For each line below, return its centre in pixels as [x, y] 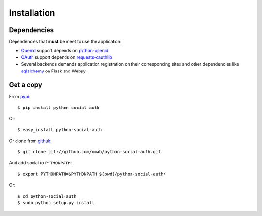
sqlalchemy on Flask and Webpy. [54, 71]
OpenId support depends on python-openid [65, 51]
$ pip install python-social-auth [58, 108]
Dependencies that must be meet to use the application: [65, 42]
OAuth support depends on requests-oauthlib [67, 57]
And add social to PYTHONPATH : [41, 162]
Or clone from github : [30, 141]
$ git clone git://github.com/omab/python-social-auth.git [89, 152]
